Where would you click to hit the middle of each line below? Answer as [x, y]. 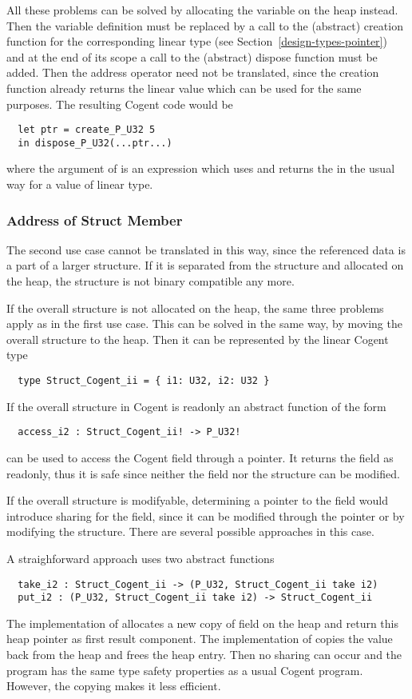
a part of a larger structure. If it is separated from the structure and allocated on [205, 265]
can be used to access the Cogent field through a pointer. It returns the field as [200, 457]
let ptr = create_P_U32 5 [87, 130]
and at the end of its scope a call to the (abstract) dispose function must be [192, 56]
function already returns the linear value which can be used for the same [184, 88]
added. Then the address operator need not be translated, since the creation [193, 72]
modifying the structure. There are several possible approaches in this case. [190, 531]
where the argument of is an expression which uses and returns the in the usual [201, 168]
